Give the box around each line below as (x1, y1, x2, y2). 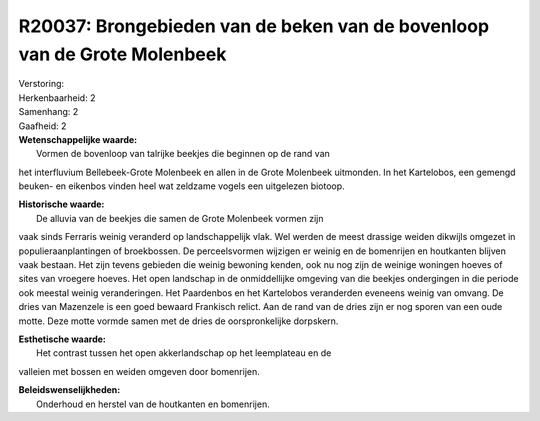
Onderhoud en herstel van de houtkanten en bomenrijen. (36, 398, 270, 410)
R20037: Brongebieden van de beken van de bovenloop (18, 15, 490, 37)
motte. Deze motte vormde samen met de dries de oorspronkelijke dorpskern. (18, 315, 339, 327)
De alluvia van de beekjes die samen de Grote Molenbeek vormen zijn (36, 212, 324, 224)
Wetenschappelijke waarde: (18, 133, 138, 145)
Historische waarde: (18, 198, 105, 210)
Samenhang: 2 (18, 106, 79, 118)
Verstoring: (18, 78, 65, 90)
